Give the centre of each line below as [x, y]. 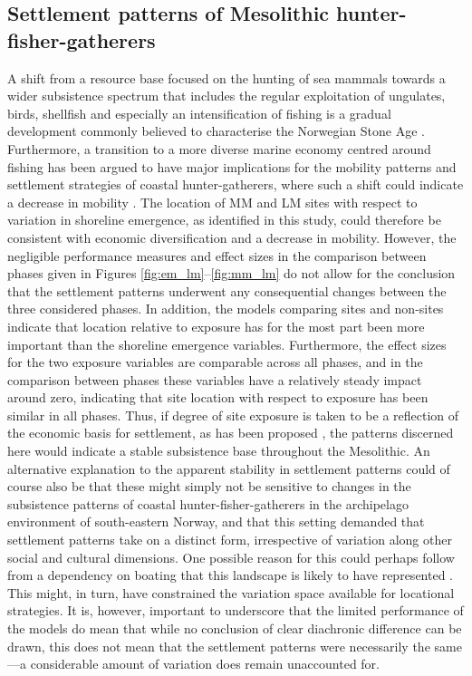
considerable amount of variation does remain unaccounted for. [205, 664]
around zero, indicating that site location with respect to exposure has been [218, 397]
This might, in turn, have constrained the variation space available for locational [231, 592]
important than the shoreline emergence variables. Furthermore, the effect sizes [227, 344]
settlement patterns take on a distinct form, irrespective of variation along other [230, 540]
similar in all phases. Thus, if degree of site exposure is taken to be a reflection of [233, 415]
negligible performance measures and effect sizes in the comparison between [217, 255]
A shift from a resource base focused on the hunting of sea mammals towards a [226, 77]
